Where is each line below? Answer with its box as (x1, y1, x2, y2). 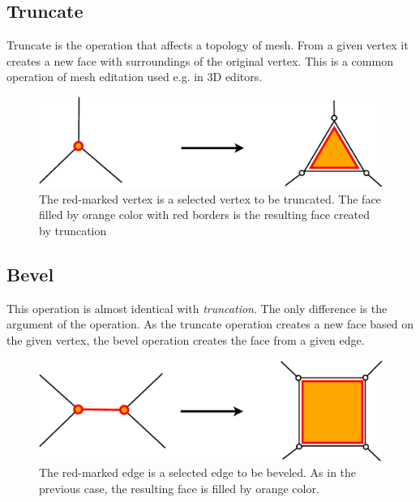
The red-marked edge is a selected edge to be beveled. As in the (39, 464, 357, 481)
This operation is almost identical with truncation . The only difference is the (6, 299, 388, 316)
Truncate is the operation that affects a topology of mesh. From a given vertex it (6, 36, 409, 54)
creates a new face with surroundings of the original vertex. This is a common (6, 52, 393, 69)
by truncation (39, 221, 107, 238)
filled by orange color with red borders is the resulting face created (39, 206, 371, 223)
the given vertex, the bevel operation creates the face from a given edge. (6, 331, 365, 348)
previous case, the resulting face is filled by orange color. (39, 479, 319, 496)
